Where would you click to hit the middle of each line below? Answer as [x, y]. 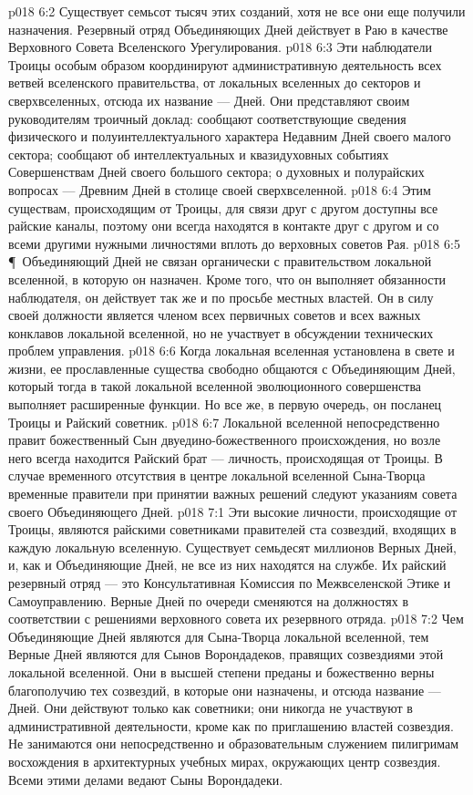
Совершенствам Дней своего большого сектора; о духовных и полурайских [216, 172]
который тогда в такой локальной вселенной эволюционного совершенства [215, 386]
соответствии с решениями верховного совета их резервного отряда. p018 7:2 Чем [236, 619]
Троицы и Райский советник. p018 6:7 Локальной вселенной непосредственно [224, 422]
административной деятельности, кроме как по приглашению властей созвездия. [231, 725]
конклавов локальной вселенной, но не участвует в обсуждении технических [221, 332]
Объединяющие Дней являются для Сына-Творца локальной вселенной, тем [219, 636]
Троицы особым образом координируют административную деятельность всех [225, 64]
